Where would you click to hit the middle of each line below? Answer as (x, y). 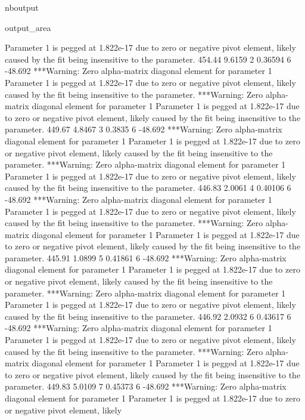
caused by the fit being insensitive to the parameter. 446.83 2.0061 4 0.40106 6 (148, 188)
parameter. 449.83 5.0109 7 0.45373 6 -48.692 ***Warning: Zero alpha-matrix (146, 386)
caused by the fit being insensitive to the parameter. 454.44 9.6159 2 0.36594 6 (148, 59)
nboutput (22, 7)
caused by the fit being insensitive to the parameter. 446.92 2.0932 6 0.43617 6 (148, 316)
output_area (28, 27)
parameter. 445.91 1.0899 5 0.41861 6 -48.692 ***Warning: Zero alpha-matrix (146, 257)
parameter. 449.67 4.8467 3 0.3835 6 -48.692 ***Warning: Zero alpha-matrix (144, 129)
